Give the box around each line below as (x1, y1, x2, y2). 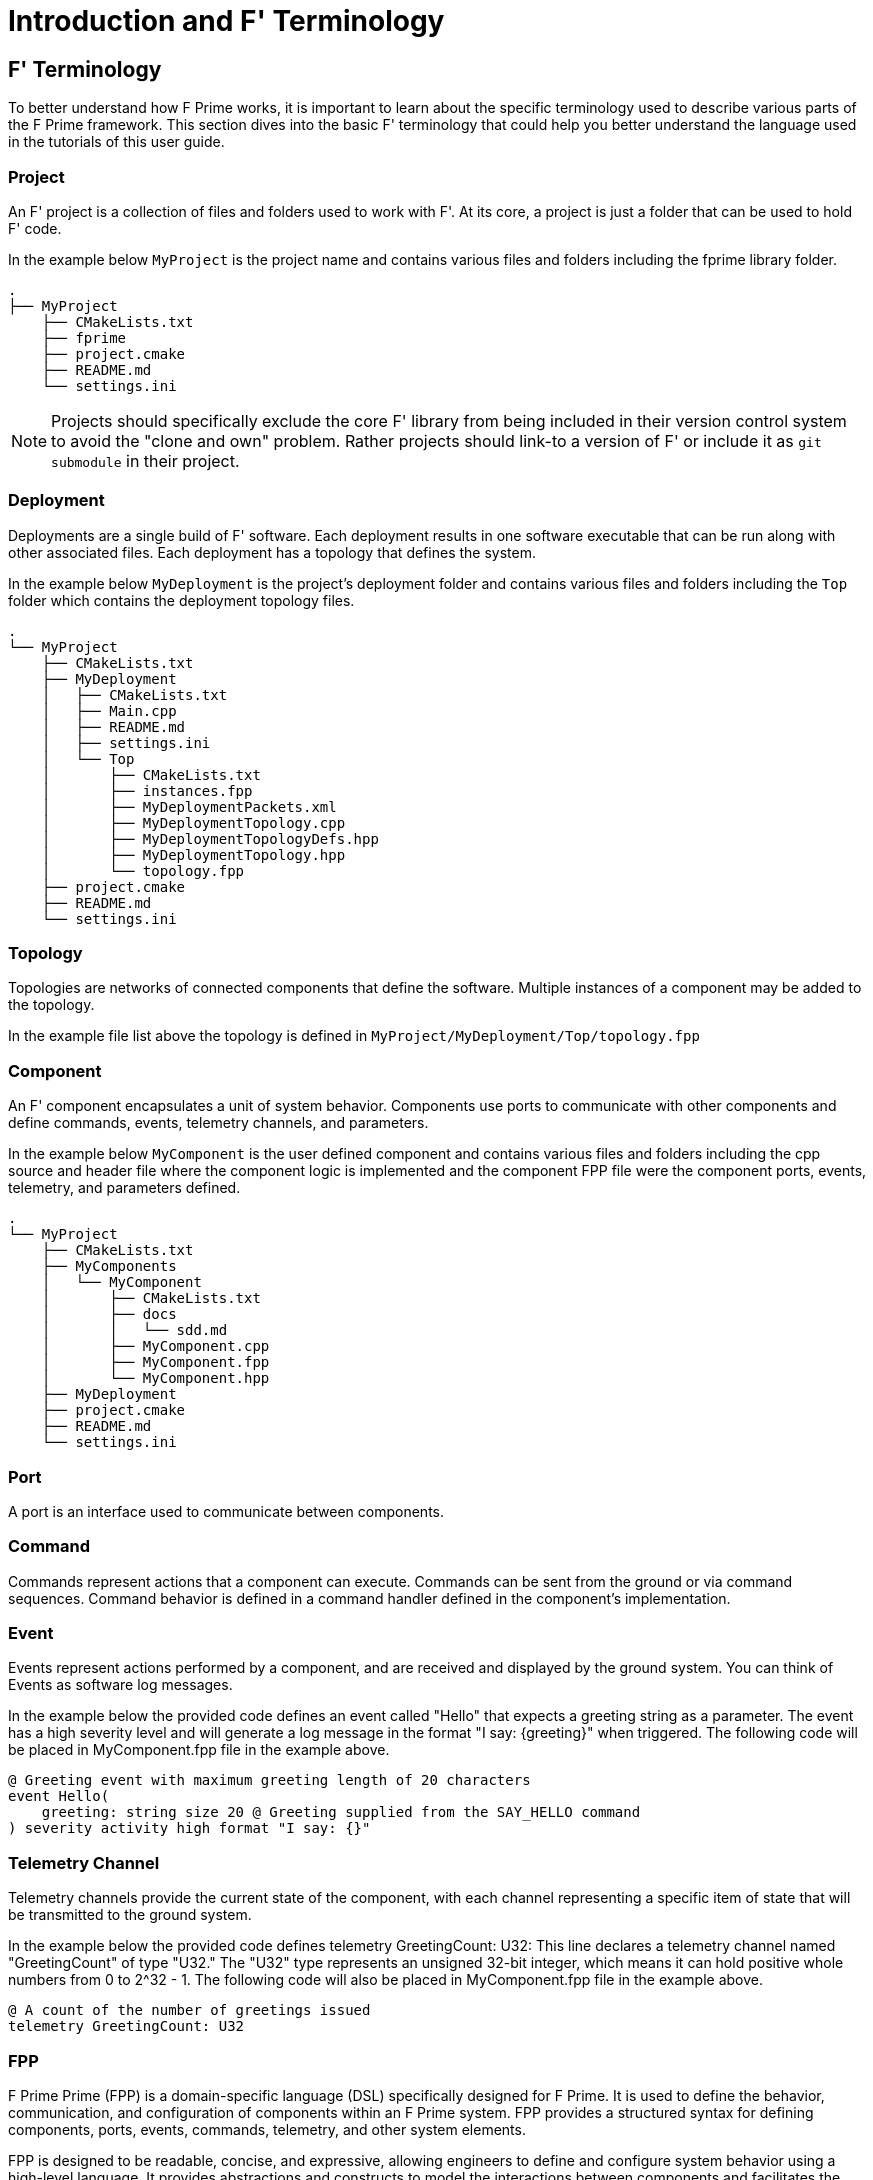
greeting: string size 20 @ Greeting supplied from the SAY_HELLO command (41, 1804, 641, 1821)
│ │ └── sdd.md (41, 1322, 228, 1339)
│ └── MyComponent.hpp (41, 1370, 270, 1387)
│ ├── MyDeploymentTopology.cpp (41, 814, 346, 831)
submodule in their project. (51, 450, 240, 471)
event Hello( (8, 1788, 110, 1805)
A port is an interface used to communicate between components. (8, 1502, 445, 1520)
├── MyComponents (41, 1258, 177, 1275)
